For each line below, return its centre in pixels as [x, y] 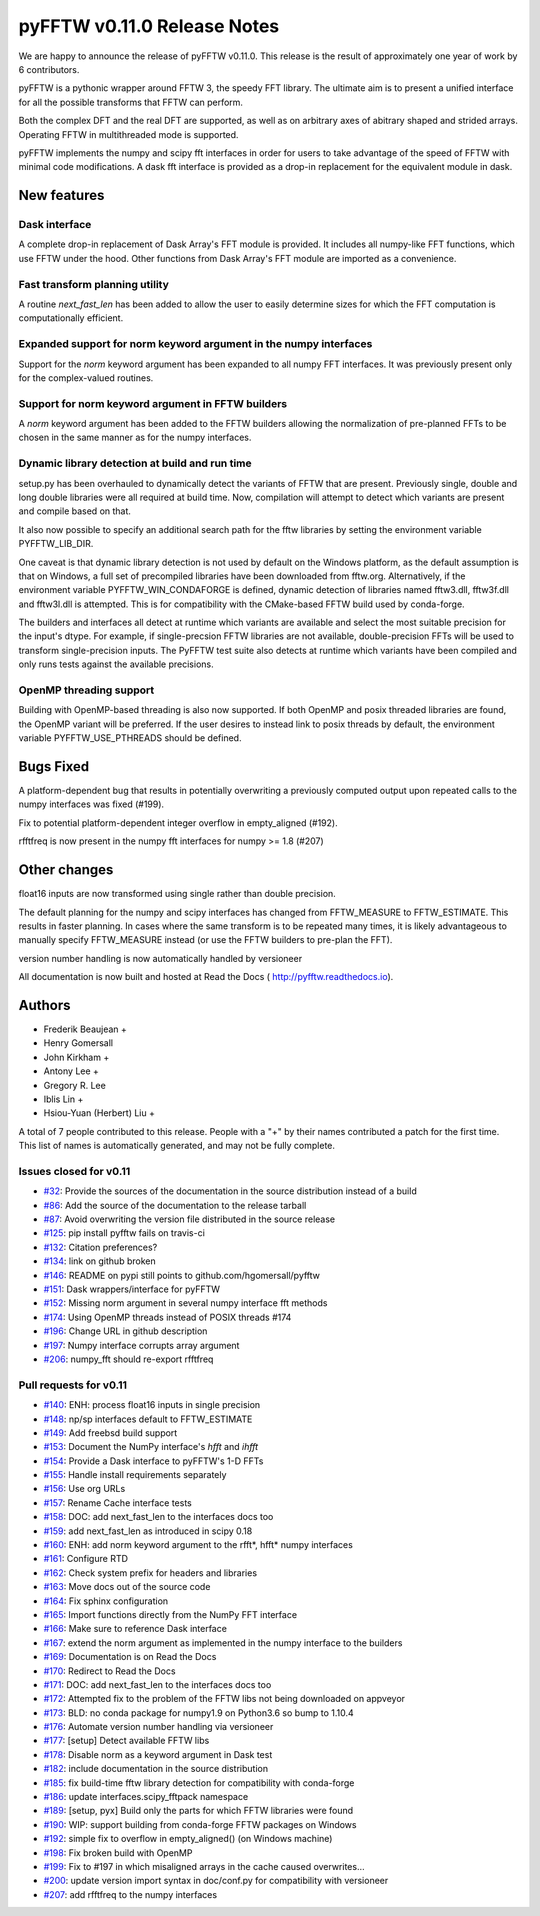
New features [61, 195]
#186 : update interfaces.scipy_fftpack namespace [146, 1797]
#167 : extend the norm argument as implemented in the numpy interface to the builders [223, 1642]
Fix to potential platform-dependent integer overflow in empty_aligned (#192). [178, 822]
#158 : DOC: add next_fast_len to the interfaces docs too [158, 1517]
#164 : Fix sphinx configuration [106, 1601]
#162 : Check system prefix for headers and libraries [150, 1572]
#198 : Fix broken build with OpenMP [118, 1852]
